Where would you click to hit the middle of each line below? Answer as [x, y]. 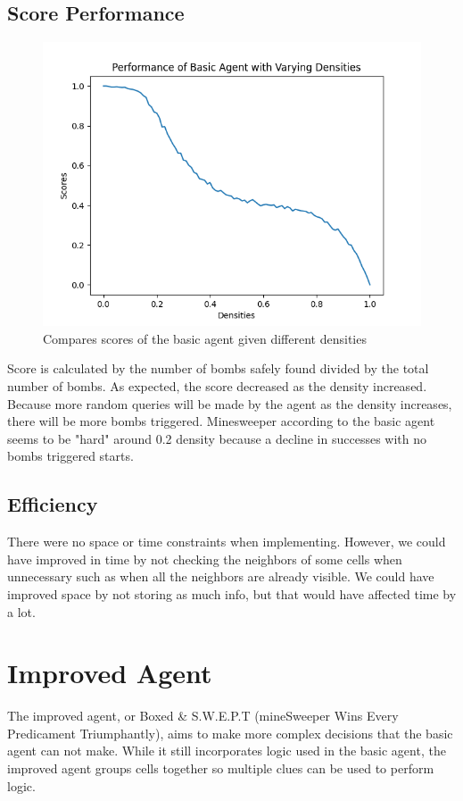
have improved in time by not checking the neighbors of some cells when [205, 559]
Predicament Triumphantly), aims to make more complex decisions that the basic [230, 733]
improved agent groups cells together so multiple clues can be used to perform [221, 768]
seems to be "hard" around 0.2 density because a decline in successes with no [217, 438]
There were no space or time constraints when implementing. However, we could [227, 542]
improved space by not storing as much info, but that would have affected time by [232, 593]
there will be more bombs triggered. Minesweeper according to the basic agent [221, 421]
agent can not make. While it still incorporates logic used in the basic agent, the [227, 751]
